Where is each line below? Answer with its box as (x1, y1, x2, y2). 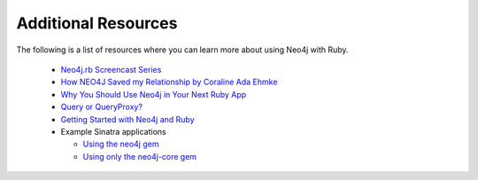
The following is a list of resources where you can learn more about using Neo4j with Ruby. (16, 44, 349, 55)
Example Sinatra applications (60, 126, 167, 137)
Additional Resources (16, 13, 178, 33)
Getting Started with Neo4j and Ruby (60, 113, 195, 124)
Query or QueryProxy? (60, 102, 143, 113)
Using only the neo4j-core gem (82, 151, 197, 161)
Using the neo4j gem (82, 138, 159, 150)
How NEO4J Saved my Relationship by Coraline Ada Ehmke (60, 76, 278, 88)
